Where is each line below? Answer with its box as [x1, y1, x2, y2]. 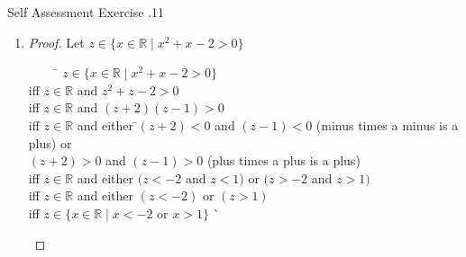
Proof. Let [28, 32, 85, 51]
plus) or [28, 133, 72, 152]
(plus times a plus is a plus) [206, 151, 361, 170]
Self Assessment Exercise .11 [7, 3, 165, 21]
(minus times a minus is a [315, 115, 459, 134]
